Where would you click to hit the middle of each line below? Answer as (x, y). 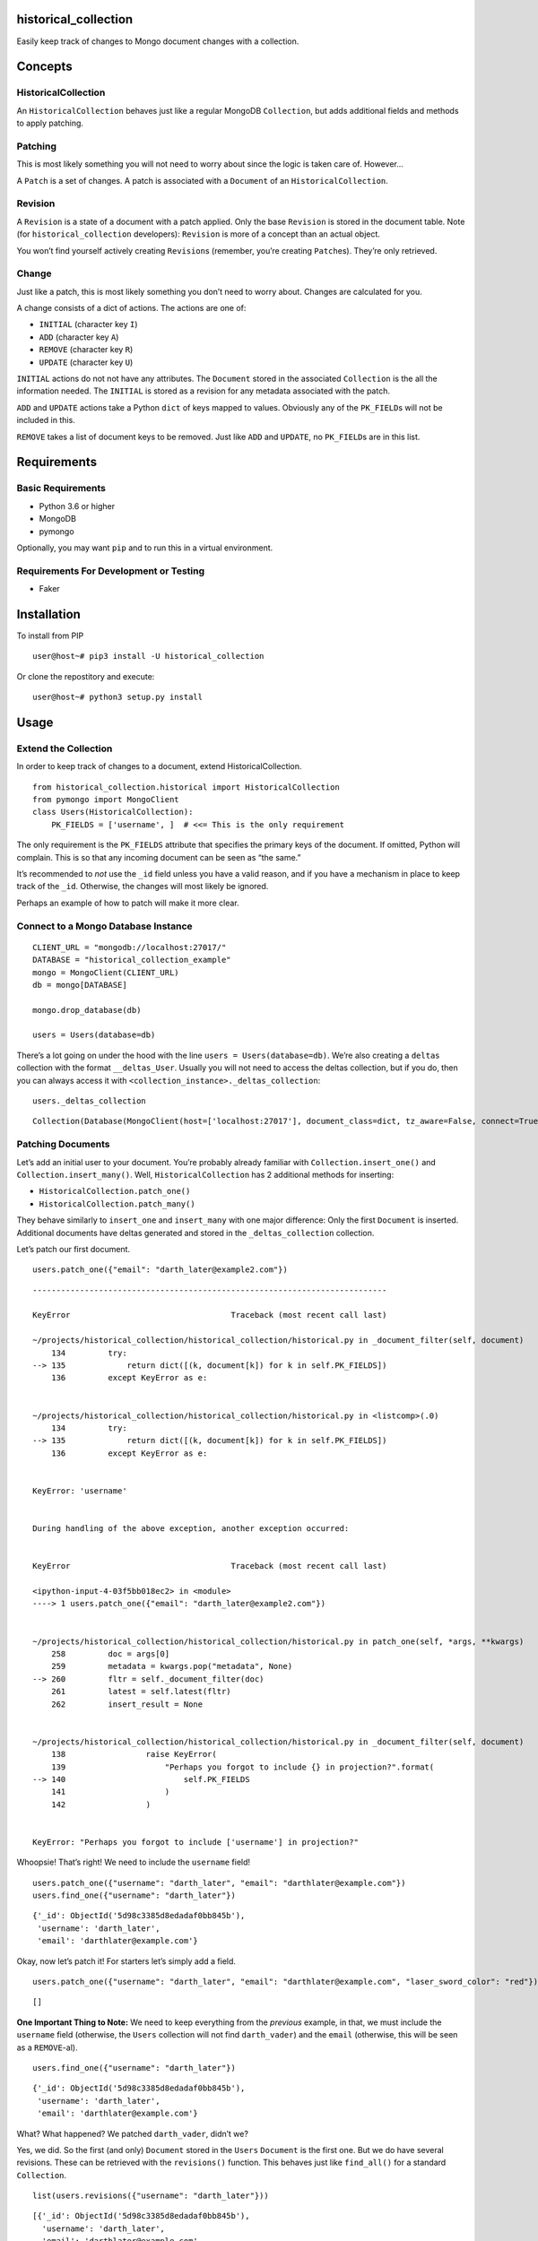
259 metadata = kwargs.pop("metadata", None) (172, 1666)
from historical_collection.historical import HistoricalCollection (186, 787)
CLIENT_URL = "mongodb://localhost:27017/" (130, 947)
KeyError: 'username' (80, 1491)
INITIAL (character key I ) (88, 324)
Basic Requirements (61, 489)
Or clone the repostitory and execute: (86, 676)
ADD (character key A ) (79, 337)
